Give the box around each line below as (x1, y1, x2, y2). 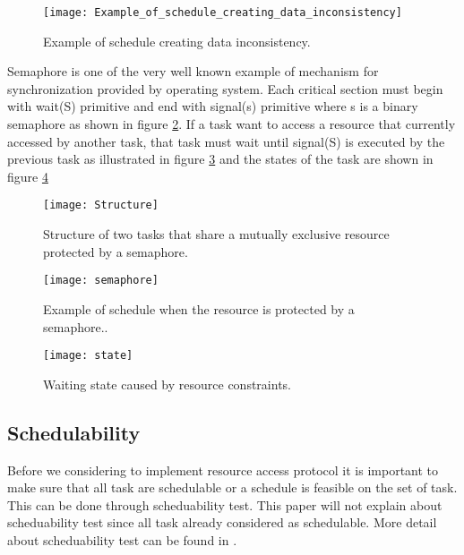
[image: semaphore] (43, 274, 159, 287)
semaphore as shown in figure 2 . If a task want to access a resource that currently (7, 115, 456, 133)
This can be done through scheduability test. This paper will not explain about (7, 495, 443, 514)
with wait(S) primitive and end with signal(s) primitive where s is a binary (7, 97, 418, 115)
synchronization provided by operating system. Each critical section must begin (7, 79, 443, 98)
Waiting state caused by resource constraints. (43, 374, 291, 393)
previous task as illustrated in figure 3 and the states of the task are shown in (7, 149, 434, 168)
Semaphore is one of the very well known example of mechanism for (7, 62, 379, 81)
